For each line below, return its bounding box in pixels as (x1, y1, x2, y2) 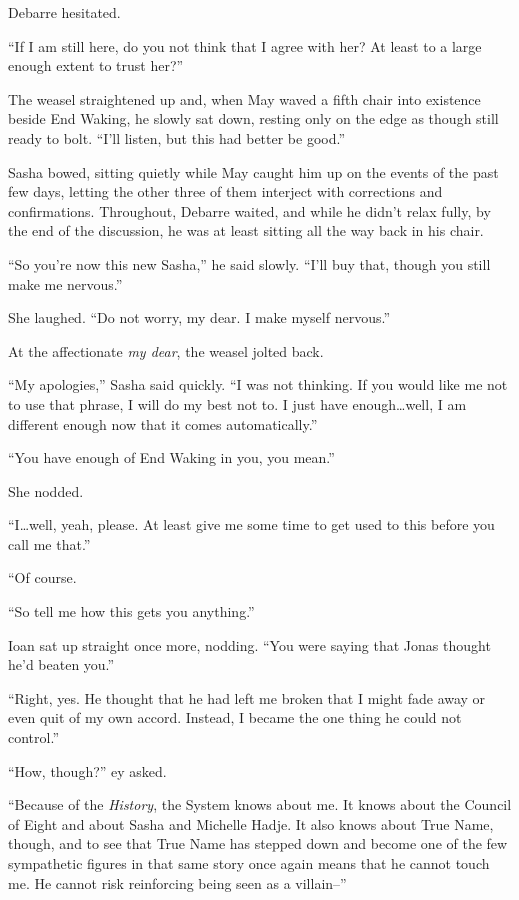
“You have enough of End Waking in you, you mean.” (8, 447, 335, 468)
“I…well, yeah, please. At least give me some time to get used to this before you (8, 514, 495, 535)
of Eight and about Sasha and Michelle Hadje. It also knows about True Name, (8, 813, 494, 834)
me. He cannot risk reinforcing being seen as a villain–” (8, 872, 347, 893)
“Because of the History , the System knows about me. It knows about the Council (8, 794, 512, 815)
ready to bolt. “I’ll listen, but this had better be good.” (8, 127, 346, 148)
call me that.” (8, 533, 91, 554)
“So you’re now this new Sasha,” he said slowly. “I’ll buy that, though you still (8, 253, 491, 274)
